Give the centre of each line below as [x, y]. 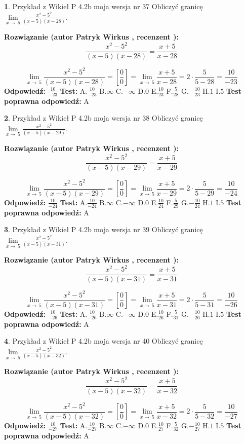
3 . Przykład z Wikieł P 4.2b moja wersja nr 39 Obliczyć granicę [104, 229]
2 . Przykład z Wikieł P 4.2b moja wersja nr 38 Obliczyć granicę [104, 118]
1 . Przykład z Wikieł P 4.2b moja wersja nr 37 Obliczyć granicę [104, 6]
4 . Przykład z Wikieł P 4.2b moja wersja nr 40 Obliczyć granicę [104, 341]
